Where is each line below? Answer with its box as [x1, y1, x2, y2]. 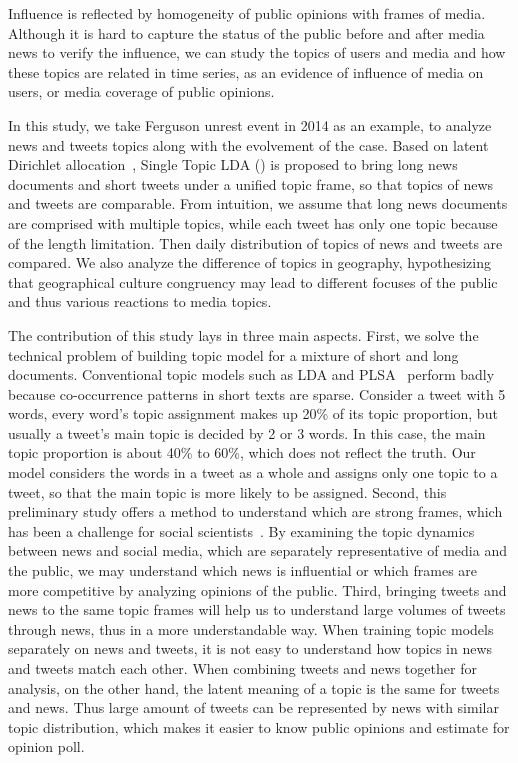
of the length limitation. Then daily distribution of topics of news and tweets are [8, 232, 503, 253]
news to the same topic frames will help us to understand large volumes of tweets [8, 599, 506, 620]
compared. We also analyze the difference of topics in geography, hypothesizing [8, 252, 491, 273]
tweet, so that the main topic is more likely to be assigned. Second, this [8, 481, 447, 502]
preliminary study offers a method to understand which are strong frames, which [8, 501, 503, 522]
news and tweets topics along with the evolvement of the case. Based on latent [8, 134, 489, 155]
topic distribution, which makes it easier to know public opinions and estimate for [8, 716, 510, 737]
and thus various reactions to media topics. [8, 291, 272, 312]
